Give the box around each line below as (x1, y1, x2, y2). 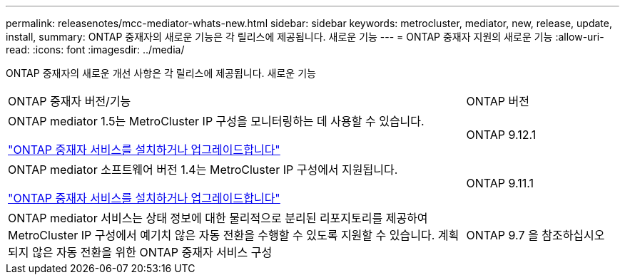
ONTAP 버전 (466, 94, 529, 108)
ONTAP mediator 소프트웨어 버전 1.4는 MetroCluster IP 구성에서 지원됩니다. (8, 162, 398, 177)
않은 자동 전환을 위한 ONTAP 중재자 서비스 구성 (31, 245, 273, 259)
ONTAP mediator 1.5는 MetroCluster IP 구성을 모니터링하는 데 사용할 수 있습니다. (8, 114, 425, 128)
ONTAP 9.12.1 (466, 128, 537, 142)
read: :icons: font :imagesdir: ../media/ (6, 43, 185, 56)
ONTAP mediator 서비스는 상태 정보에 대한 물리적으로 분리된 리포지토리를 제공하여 (8, 211, 428, 225)
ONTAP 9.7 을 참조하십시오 (466, 228, 605, 242)
